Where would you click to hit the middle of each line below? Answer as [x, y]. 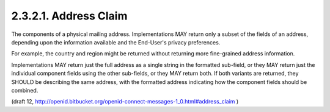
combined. [25, 90]
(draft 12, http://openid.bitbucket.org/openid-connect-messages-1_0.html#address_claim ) [125, 102]
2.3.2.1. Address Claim [69, 16]
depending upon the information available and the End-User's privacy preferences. [116, 42]
